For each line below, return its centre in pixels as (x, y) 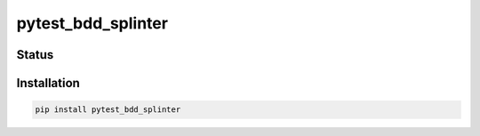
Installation (48, 83)
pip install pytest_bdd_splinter (108, 110)
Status (35, 55)
